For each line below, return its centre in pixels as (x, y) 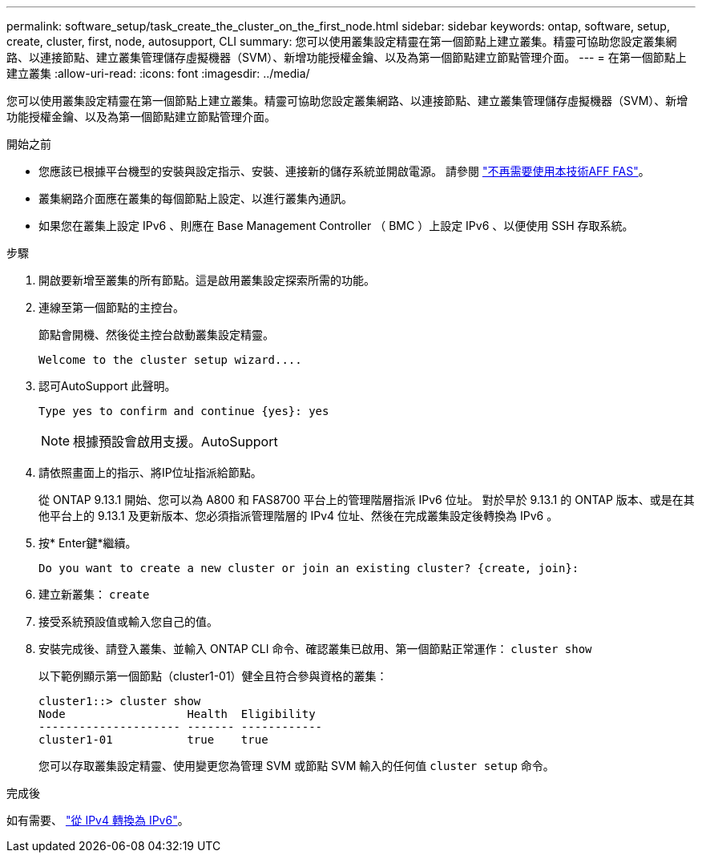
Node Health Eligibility (177, 714)
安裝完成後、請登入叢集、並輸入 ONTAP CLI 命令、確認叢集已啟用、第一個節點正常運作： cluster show (315, 649)
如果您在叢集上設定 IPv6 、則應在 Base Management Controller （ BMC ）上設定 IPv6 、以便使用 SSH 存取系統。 (336, 226)
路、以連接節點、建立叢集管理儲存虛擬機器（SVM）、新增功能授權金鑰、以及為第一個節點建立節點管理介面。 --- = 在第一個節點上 (347, 57)
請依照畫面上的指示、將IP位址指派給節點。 (150, 472)
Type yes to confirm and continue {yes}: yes (184, 411)
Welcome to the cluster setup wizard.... (170, 360)
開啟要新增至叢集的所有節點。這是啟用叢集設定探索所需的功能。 (207, 280)
